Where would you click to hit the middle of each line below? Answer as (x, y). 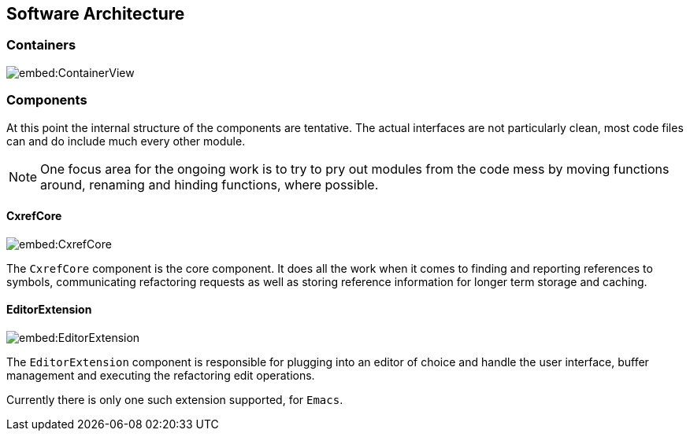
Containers (41, 45)
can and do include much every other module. (126, 141)
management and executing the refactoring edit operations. (161, 375)
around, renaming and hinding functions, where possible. (210, 184)
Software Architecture (96, 14)
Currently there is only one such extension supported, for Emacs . (175, 399)
